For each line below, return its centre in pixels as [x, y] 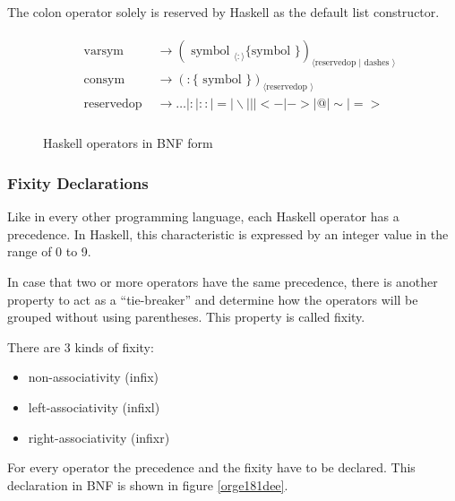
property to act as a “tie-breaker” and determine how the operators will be [213, 299]
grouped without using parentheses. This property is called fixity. [186, 317]
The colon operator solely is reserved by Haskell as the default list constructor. [223, 12]
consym [104, 80]
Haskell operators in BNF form [128, 143]
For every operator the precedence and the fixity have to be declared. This [211, 467]
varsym [103, 51]
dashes [377, 63]
